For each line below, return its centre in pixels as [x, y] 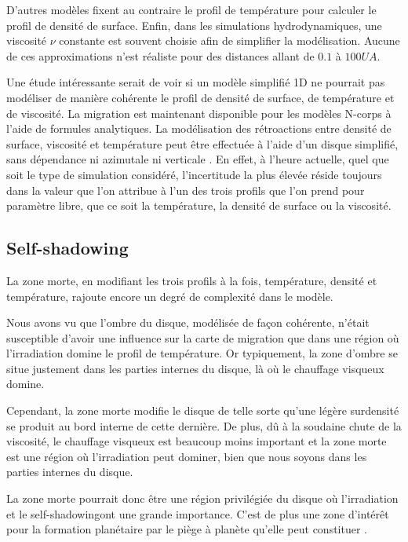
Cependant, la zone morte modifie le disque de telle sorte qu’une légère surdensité [203, 410]
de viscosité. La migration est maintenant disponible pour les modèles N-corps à [199, 113]
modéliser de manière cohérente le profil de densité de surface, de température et [200, 97]
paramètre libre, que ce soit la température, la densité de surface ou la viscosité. [199, 205]
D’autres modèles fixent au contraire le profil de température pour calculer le [191, 9]
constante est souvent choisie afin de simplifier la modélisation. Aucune [229, 40]
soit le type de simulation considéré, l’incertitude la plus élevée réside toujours [194, 174]
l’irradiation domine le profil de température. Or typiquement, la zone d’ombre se [202, 353]
